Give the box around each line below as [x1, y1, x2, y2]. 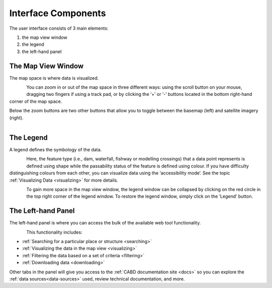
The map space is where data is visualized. [9, 75, 99, 81]
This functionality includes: [26, 229, 83, 235]
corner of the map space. [9, 98, 62, 104]
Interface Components [9, 8, 106, 19]
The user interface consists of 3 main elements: [9, 25, 108, 31]
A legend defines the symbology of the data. [9, 147, 102, 153]
